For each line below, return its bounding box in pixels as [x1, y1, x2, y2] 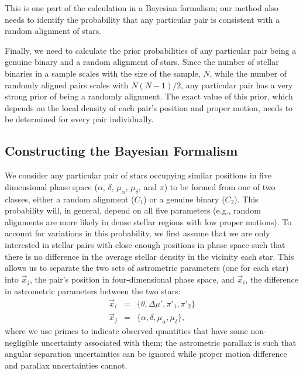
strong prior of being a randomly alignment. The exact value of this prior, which [5, 90, 293, 102]
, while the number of [209, 67, 287, 79]
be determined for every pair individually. [5, 113, 154, 125]
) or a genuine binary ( [143, 192, 225, 205]
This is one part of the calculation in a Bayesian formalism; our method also [5, 2, 278, 13]
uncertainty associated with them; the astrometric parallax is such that [41, 336, 297, 348]
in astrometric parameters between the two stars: [5, 285, 181, 297]
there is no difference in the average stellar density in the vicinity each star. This [5, 250, 294, 262]
